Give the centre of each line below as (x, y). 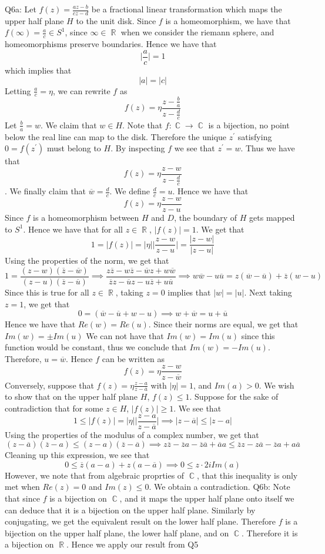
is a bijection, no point (249, 125)
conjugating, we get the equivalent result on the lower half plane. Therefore (140, 521)
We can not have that (125, 335)
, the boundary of (206, 218)
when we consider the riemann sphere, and (197, 32)
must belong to (74, 148)
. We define (130, 191)
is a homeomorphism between (86, 218)
